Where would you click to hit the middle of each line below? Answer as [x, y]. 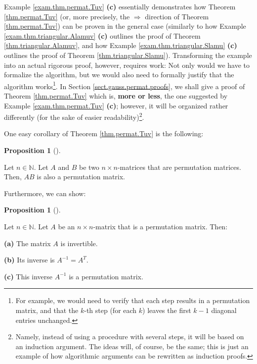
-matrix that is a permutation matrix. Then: [160, 226]
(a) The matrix [27, 243]
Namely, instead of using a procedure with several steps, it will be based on [130, 337]
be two [89, 167]
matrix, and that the [47, 310]
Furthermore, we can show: [45, 193]
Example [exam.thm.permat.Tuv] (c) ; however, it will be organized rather [116, 105]
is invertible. [79, 243]
